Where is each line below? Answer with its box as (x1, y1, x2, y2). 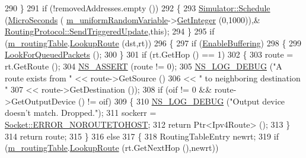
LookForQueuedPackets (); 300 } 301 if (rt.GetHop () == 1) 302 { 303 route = (5, 48, 294, 61)
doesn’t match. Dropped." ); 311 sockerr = (5, 106, 157, 119)
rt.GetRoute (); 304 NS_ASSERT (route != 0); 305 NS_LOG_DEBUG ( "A (5, 59, 282, 72)
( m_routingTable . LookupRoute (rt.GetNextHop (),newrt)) (5, 141, 219, 154)
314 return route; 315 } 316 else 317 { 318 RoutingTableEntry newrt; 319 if (5, 129, 279, 142)
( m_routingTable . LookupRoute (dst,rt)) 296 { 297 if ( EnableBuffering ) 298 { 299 (5, 36, 302, 49)
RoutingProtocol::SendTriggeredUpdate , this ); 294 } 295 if (5, 25, 215, 37)
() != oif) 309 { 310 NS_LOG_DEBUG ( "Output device (78, 94, 285, 107)
